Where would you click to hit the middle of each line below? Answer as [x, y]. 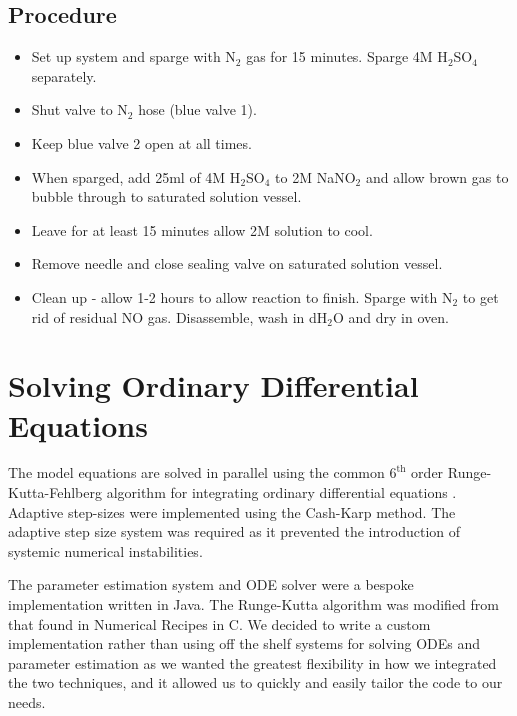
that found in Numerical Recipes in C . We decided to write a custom [219, 623]
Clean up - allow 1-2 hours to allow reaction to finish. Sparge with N [242, 296]
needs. [27, 701]
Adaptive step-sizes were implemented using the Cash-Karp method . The [232, 511]
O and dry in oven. [390, 316]
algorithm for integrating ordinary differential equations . [281, 492]
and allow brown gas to [437, 176]
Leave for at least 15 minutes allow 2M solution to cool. [202, 229]
